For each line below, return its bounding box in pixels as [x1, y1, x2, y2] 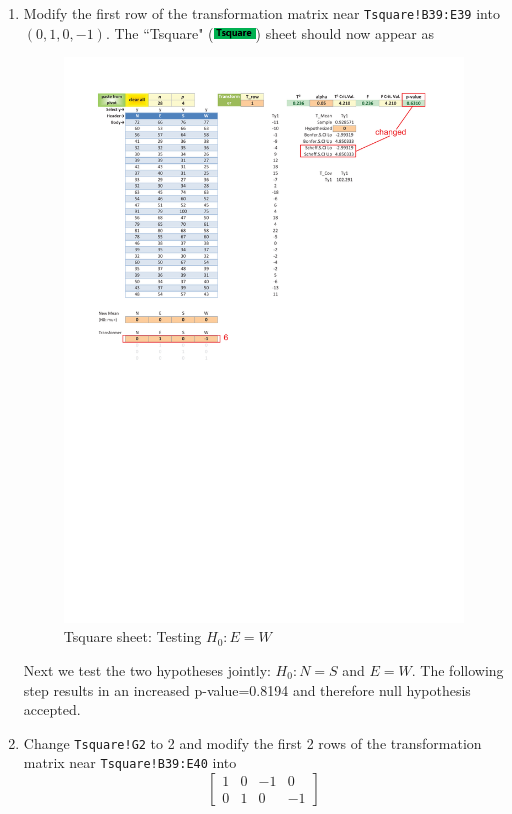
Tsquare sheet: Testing [63, 626, 202, 647]
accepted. [23, 699, 81, 720]
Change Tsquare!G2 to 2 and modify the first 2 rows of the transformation [23, 732, 482, 753]
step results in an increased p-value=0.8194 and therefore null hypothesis [23, 679, 471, 700]
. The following [411, 659, 504, 680]
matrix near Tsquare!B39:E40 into [23, 752, 237, 773]
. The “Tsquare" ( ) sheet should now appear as [105, 22, 434, 43]
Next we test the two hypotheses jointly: [23, 659, 271, 680]
